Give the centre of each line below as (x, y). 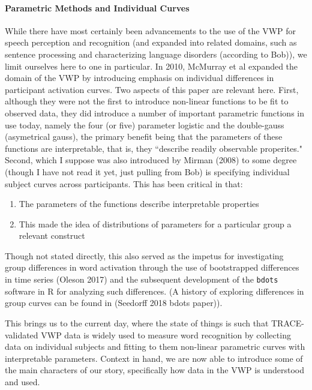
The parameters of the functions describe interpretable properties (139, 204)
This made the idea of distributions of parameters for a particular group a (155, 223)
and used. (22, 381)
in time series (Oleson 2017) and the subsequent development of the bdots (142, 279)
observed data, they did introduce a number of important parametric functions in (154, 112)
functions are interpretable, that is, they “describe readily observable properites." (154, 148)
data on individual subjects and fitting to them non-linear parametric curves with (155, 346)
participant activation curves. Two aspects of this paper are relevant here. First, (152, 89)
